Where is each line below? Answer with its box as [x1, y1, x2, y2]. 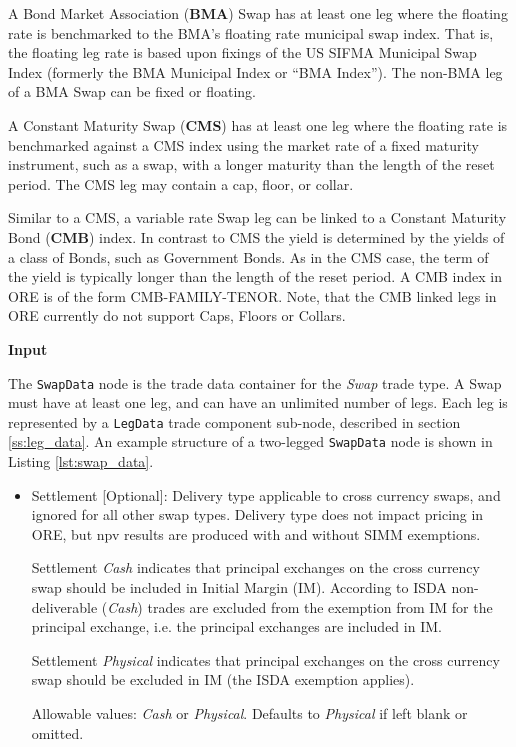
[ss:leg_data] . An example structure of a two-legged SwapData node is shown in [8, 431, 493, 452]
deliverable [31, 596, 98, 617]
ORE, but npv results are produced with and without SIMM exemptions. [31, 523, 481, 544]
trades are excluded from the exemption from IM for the [147, 596, 493, 617]
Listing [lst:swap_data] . [8, 451, 154, 472]
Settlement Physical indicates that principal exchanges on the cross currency [31, 649, 500, 670]
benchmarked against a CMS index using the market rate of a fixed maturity [8, 134, 479, 155]
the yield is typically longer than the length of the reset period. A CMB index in [8, 266, 502, 287]
